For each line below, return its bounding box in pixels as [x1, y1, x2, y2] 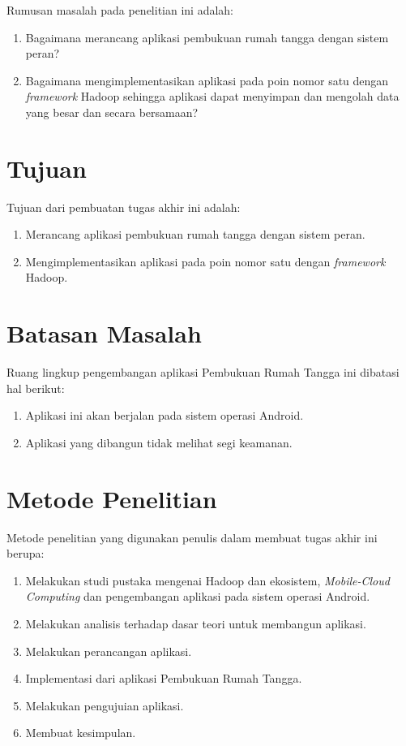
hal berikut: [6, 379, 65, 396]
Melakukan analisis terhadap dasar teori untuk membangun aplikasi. [25, 615, 366, 632]
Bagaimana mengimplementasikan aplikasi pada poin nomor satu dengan [25, 71, 389, 88]
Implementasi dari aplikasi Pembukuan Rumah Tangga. [25, 670, 302, 687]
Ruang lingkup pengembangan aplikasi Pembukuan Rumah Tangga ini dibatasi [6, 364, 400, 381]
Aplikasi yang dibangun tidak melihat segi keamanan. [25, 433, 293, 451]
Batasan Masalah [6, 317, 202, 350]
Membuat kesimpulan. [25, 724, 136, 741]
